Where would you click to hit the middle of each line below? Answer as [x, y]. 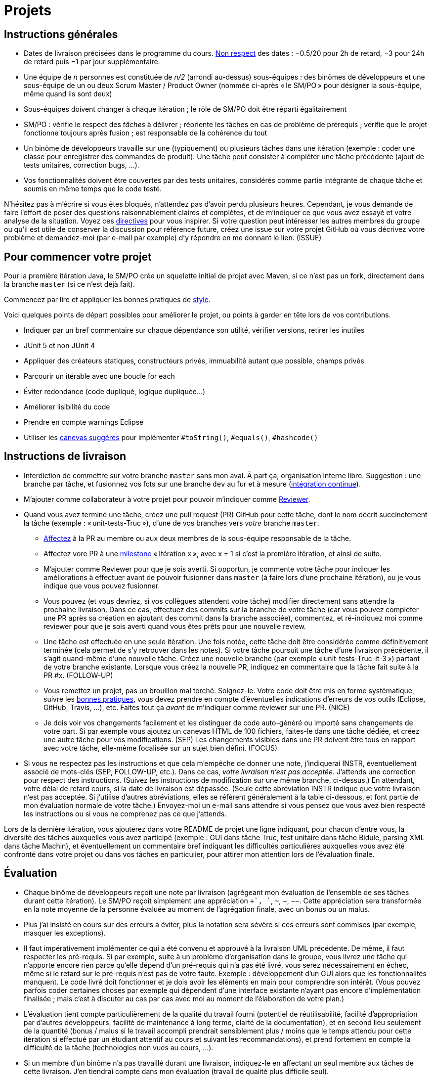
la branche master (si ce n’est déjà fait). [69, 284]
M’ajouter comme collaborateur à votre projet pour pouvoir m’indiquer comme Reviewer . [167, 499]
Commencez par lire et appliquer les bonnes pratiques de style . [107, 300]
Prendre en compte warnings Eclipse [84, 422]
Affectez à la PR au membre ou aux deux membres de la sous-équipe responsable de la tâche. [197, 538]
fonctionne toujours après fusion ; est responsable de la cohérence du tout [146, 133]
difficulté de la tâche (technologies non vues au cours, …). [119, 1047]
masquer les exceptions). [65, 933]
